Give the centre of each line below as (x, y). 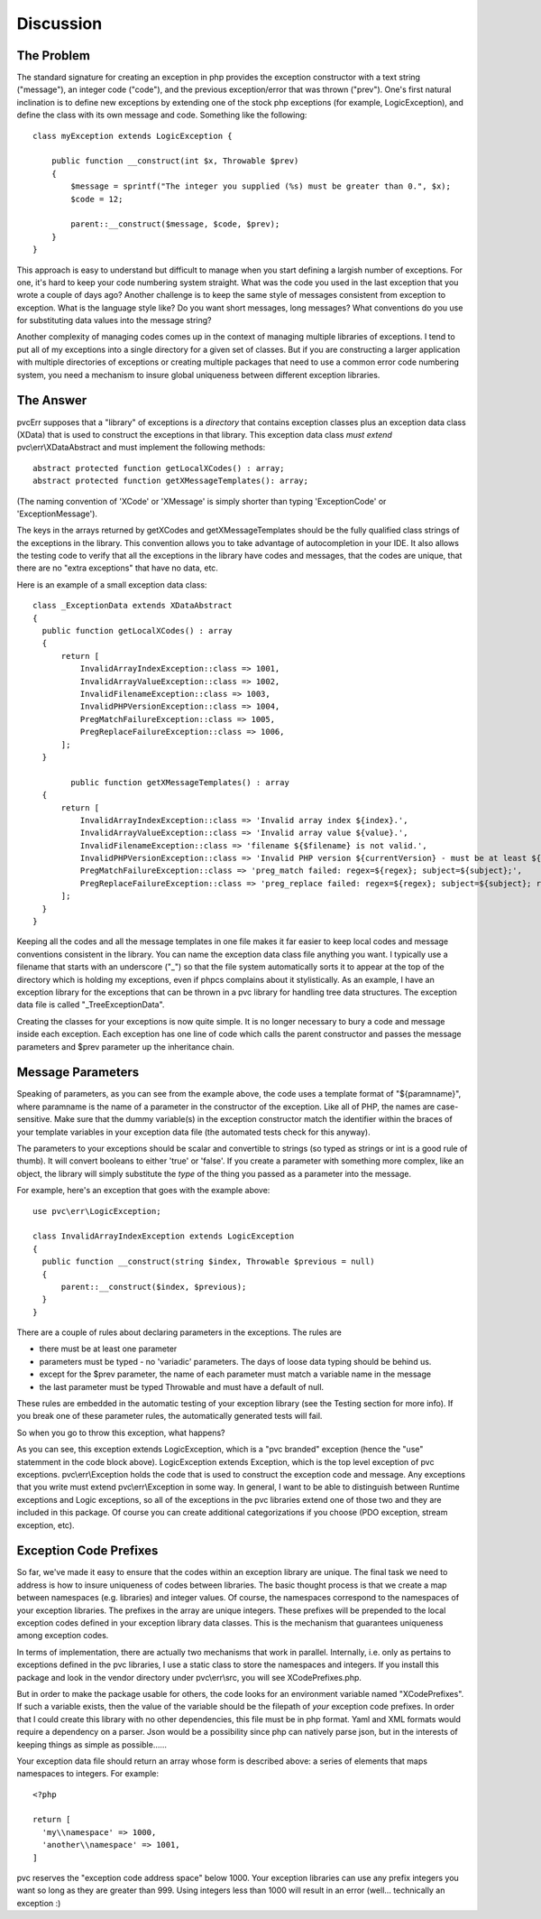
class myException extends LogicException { (133, 136)
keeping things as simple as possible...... (92, 1744)
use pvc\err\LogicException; (97, 1211)
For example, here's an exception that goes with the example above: (143, 1191)
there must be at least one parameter (108, 1349)
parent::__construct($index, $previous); (154, 1287)
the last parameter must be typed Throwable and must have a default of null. (182, 1386)
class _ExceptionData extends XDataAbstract (133, 606)
